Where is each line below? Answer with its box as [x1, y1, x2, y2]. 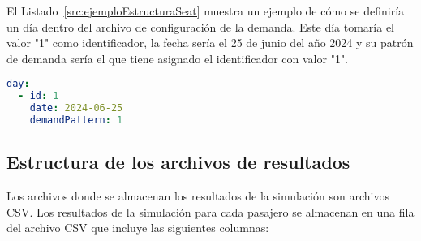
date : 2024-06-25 [29, 102, 123, 114]
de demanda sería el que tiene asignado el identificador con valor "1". [6, 49, 349, 67]
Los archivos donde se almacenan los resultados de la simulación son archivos [6, 187, 389, 204]
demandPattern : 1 [29, 114, 123, 126]
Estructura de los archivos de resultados [6, 149, 350, 174]
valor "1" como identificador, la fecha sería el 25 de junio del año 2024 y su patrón [6, 34, 414, 51]
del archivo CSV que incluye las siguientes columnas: [6, 219, 269, 236]
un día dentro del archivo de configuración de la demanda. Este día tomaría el [6, 18, 395, 35]
